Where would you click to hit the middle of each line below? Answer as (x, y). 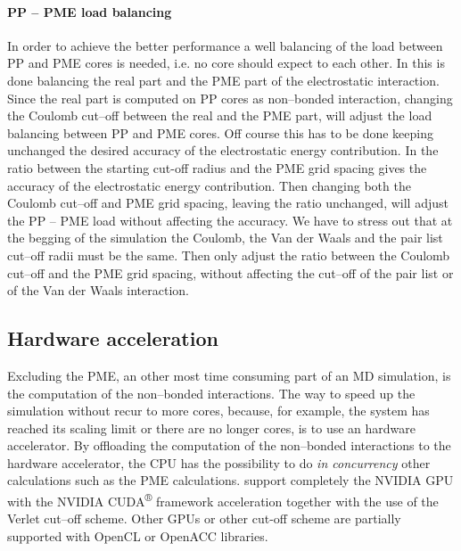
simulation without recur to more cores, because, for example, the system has (218, 411)
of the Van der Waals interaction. (98, 290)
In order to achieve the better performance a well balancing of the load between (225, 45)
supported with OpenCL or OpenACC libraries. (138, 535)
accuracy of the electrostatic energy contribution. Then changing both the (209, 185)
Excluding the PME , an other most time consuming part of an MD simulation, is (229, 375)
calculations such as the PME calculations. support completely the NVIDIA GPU (230, 480)
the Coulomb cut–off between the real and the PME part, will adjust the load (220, 115)
